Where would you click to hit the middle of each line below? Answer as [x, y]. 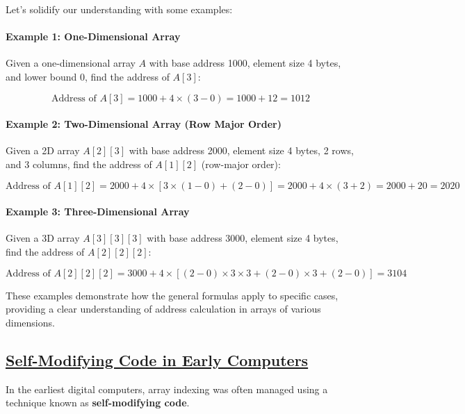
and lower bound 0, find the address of [88, 76]
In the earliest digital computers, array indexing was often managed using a [167, 389]
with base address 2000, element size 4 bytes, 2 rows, [241, 150]
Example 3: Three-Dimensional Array [98, 212]
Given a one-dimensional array [71, 63]
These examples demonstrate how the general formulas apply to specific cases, [172, 295]
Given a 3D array [43, 238]
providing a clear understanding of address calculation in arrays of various [163, 309]
